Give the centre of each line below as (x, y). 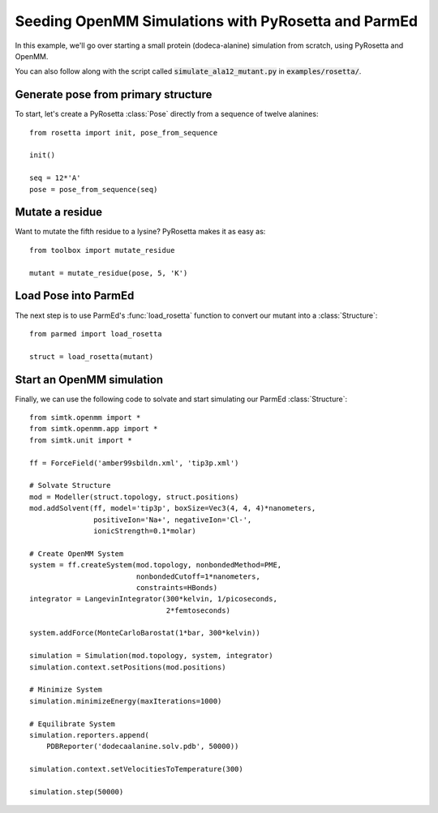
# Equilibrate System (72, 724)
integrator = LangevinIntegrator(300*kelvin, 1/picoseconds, (153, 599)
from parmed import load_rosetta (96, 334)
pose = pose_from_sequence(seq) (94, 189)
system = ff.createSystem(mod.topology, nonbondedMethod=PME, (156, 565)
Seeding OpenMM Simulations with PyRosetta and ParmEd (216, 21)
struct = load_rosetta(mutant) (92, 356)
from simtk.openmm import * (85, 418)
